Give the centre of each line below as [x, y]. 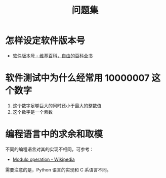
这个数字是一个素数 [33, 112]
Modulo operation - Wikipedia [44, 159]
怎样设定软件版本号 [45, 41]
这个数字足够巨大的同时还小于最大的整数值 [57, 105]
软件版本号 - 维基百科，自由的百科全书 [53, 56]
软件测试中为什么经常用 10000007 [77, 78]
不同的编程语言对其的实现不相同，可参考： [50, 149]
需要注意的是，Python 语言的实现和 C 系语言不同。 [58, 169]
